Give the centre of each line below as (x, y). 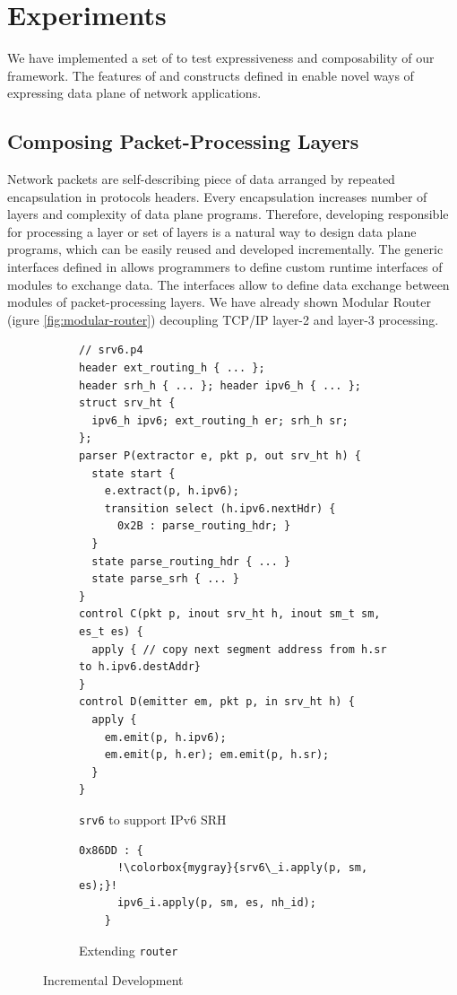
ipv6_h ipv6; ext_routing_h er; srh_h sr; (220, 420)
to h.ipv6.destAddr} (140, 667)
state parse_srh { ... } (165, 579)
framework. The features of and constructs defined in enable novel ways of (211, 75)
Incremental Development (113, 980)
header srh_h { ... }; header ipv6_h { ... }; (220, 385)
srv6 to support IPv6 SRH (153, 819)
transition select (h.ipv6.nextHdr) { (220, 508)
